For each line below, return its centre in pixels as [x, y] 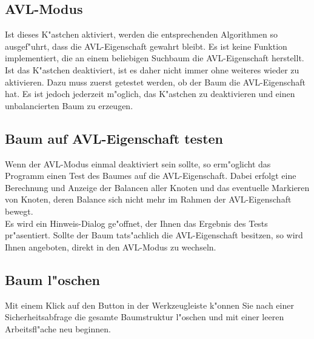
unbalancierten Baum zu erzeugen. [69, 105]
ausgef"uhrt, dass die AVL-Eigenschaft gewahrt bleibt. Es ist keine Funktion [146, 46]
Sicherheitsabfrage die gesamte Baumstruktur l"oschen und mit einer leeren [145, 317]
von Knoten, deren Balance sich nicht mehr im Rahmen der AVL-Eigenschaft [148, 199]
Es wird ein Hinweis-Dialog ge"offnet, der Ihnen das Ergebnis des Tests [136, 223]
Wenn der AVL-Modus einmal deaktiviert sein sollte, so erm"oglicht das [138, 163]
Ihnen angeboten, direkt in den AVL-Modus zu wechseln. [111, 247]
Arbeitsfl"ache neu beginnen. [58, 328]
